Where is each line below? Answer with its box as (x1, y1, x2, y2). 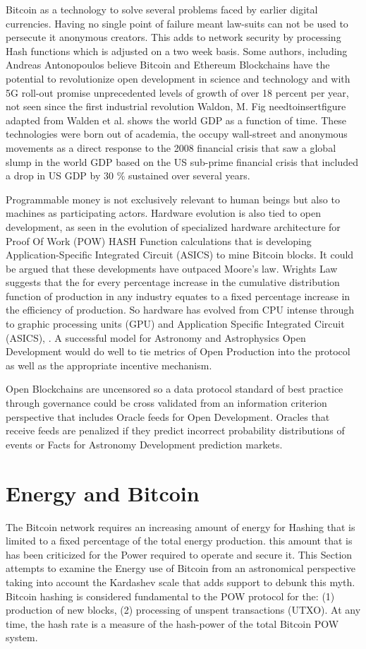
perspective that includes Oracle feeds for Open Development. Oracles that (6, 409, 330, 424)
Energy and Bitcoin (6, 478, 200, 507)
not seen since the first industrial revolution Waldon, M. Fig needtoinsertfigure (6, 99, 346, 114)
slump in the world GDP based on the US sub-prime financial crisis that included (6, 154, 358, 169)
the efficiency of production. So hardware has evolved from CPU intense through (6, 302, 355, 317)
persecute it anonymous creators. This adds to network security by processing (6, 30, 341, 44)
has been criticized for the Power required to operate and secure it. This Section (6, 547, 353, 561)
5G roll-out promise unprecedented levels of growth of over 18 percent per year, (6, 85, 349, 100)
